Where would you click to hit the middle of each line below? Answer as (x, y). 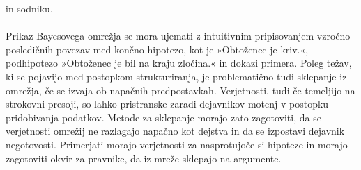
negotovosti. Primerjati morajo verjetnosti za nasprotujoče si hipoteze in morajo (177, 144)
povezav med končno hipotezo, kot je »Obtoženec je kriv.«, (182, 49)
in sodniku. (29, 8)
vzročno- (335, 36)
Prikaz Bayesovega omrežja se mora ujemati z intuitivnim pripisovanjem (160, 36)
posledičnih (30, 49)
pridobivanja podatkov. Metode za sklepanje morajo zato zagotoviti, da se (163, 117)
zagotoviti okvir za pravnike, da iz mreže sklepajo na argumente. (144, 158)
